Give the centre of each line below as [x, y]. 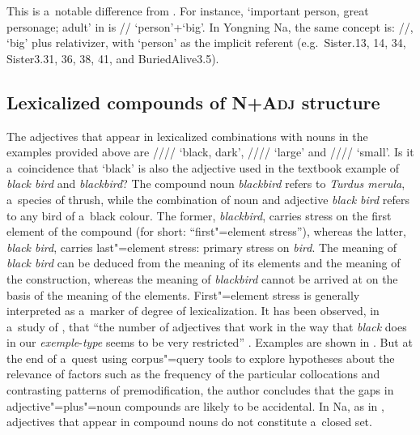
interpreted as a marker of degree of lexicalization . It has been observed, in [193, 311]
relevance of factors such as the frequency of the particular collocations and [193, 374]
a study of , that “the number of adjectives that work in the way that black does [207, 326]
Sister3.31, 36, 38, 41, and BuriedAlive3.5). [113, 58]
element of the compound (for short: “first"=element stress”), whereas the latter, [206, 231]
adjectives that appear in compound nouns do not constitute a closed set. [189, 422]
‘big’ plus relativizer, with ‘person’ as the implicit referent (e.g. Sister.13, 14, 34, [206, 43]
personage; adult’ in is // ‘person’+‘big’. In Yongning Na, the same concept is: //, [210, 26]
